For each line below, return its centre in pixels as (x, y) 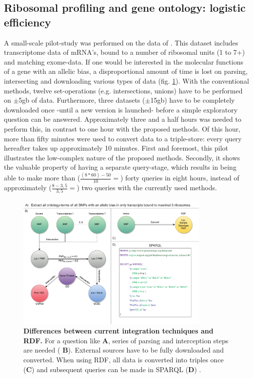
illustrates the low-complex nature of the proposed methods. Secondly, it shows (122, 157)
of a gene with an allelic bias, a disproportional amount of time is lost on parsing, (126, 71)
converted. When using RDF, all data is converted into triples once (124, 360)
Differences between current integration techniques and (118, 331)
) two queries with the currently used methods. (147, 188)
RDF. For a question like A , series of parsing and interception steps (126, 340)
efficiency (28, 22)
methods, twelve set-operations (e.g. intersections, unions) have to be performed (123, 90)
